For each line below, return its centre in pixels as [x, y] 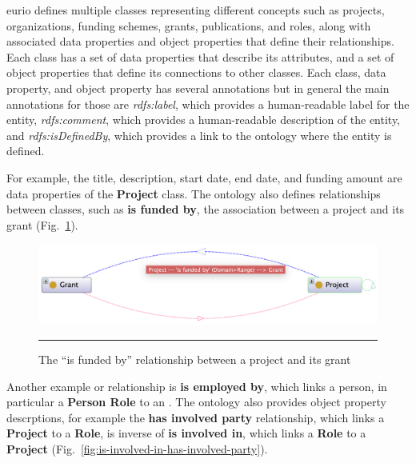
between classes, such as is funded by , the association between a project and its [206, 209]
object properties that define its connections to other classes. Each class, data [196, 72]
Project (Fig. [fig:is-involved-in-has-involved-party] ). [137, 448]
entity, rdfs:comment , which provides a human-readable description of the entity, [204, 120]
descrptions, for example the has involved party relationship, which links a [196, 417]
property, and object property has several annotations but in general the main [198, 88]
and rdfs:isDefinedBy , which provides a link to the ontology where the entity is [199, 135]
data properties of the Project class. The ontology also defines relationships [194, 193]
